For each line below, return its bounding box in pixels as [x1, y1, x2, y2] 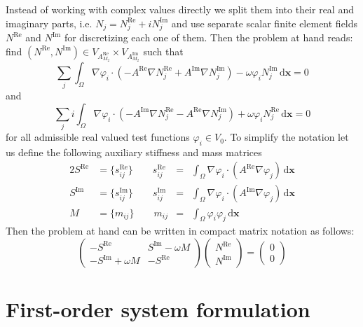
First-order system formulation [6, 295, 310, 323]
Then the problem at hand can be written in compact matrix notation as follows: [6, 223, 355, 238]
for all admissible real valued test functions [6, 130, 190, 144]
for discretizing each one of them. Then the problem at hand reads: [64, 30, 353, 45]
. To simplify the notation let [224, 130, 349, 144]
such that [143, 43, 184, 58]
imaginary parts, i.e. [6, 15, 93, 30]
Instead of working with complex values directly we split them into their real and [6, 2, 354, 16]
